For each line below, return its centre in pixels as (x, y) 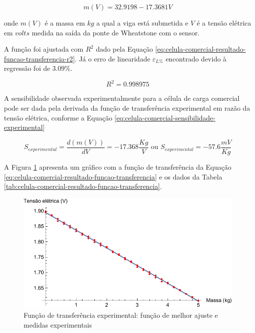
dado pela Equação (125, 49)
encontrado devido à (196, 58)
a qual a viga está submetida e (142, 23)
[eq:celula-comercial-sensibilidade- (165, 117)
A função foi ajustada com (44, 49)
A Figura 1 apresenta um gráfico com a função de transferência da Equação (118, 166)
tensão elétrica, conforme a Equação (58, 117)
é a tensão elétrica (224, 23)
